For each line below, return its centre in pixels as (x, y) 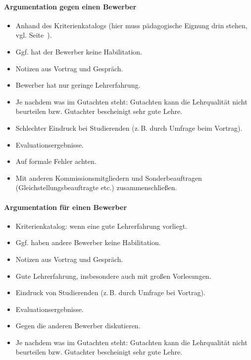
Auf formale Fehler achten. (56, 161)
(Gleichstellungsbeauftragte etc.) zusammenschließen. (96, 187)
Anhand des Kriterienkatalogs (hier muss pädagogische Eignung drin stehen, (131, 25)
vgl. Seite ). (34, 35)
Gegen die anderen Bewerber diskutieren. (78, 326)
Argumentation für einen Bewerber (66, 207)
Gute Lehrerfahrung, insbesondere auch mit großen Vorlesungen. (113, 276)
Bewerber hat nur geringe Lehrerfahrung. (78, 85)
